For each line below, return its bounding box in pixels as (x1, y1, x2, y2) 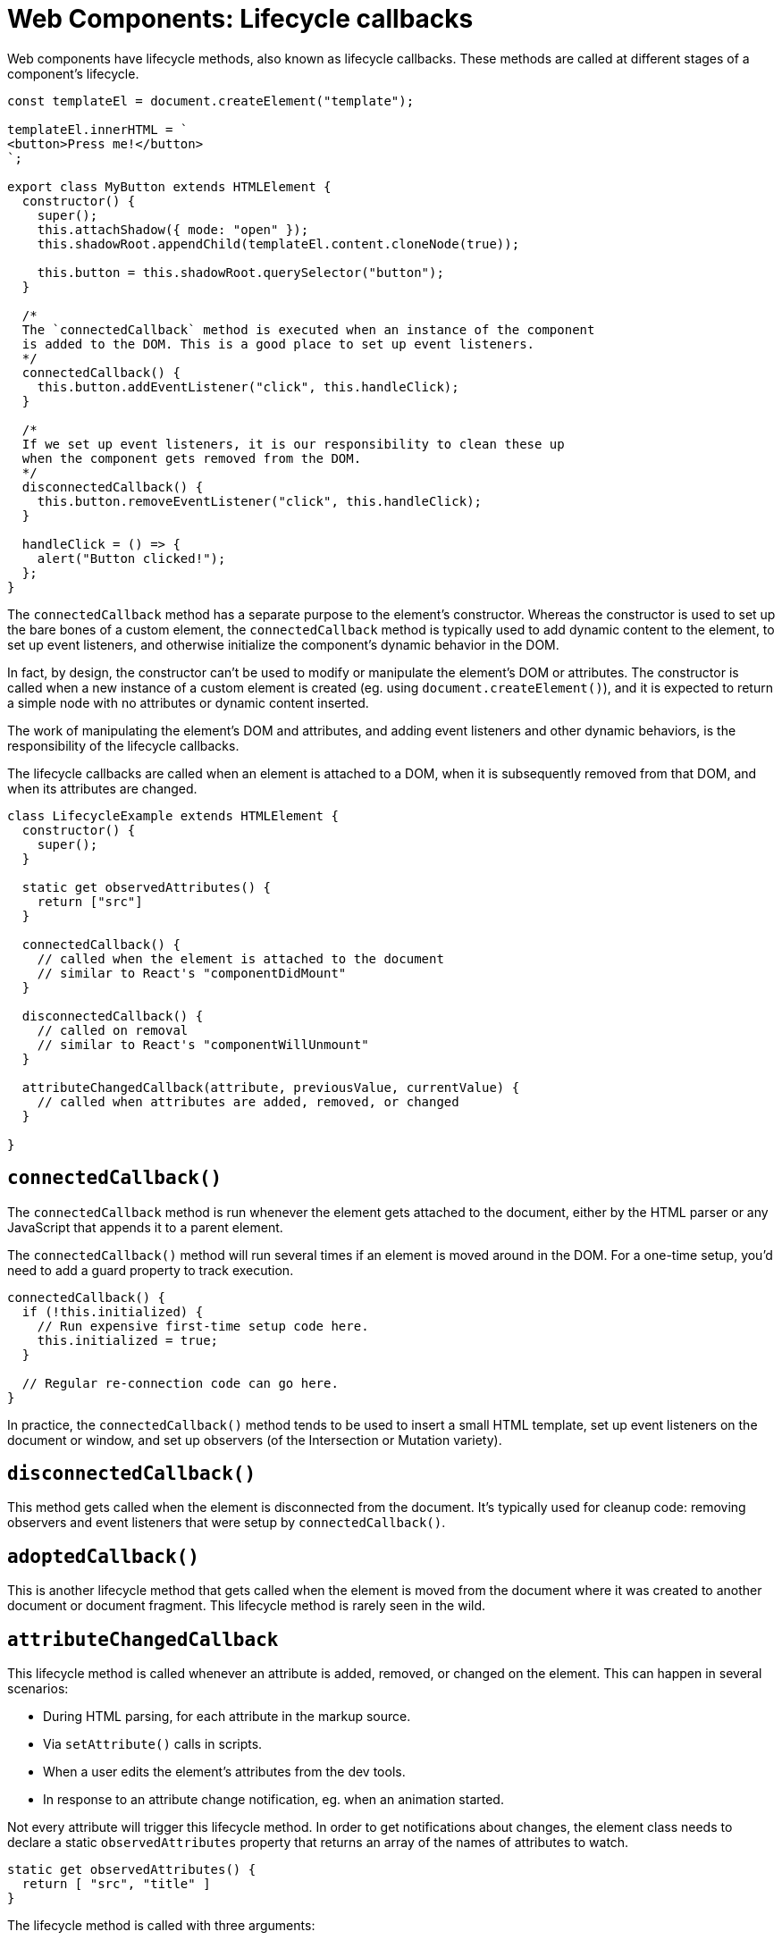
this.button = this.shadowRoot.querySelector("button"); (37, 265, 444, 280)
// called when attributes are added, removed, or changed (37, 1094, 459, 1109)
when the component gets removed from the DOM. (21, 450, 362, 466)
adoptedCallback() (7, 1545, 199, 1567)
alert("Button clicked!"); (37, 550, 226, 566)
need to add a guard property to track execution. (7, 1262, 294, 1278)
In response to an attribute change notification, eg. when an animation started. (43, 1792, 504, 1808)
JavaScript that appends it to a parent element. (7, 1219, 283, 1235)
